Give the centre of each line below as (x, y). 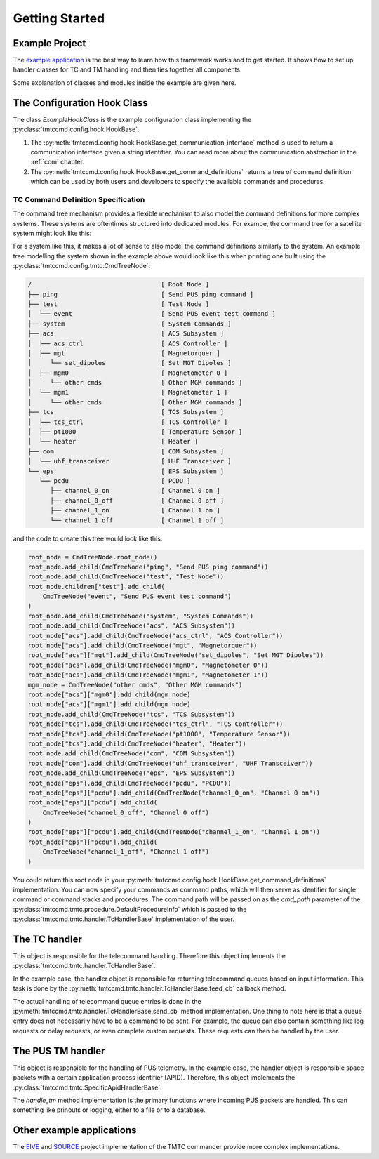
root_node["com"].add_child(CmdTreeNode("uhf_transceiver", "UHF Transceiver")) (170, 763)
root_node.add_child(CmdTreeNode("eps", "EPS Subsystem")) (131, 773)
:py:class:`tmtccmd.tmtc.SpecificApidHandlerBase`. (87, 1087)
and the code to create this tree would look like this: (88, 538)
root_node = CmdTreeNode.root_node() (93, 557)
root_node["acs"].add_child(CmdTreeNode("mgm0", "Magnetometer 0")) (148, 665)
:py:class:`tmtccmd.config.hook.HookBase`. (76, 129)
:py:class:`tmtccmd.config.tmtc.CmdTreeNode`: (82, 266)
